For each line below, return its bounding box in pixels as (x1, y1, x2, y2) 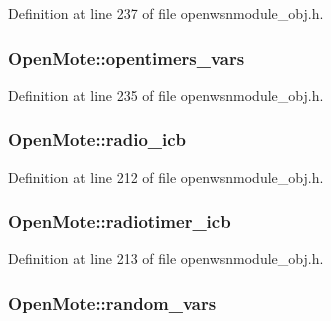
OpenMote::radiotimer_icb (8, 209, 231, 234)
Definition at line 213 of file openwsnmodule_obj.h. (8, 248, 324, 269)
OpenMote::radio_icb (8, 127, 187, 152)
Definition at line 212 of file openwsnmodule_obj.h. (8, 166, 324, 187)
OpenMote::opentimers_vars (8, 45, 245, 70)
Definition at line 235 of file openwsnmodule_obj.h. (8, 84, 324, 105)
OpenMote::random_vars (8, 290, 217, 315)
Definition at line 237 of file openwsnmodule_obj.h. (8, 3, 324, 23)
